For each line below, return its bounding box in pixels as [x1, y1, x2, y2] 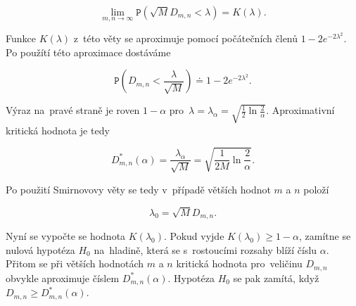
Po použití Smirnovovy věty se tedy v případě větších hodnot [6, 181, 271, 196]
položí [303, 181, 329, 196]
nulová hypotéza [6, 242, 75, 257]
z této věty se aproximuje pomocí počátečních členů [73, 31, 298, 46]
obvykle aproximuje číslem [6, 270, 120, 285]
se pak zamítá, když [233, 270, 319, 285]
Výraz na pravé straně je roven [6, 103, 140, 117]
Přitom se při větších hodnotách [6, 256, 144, 271]
